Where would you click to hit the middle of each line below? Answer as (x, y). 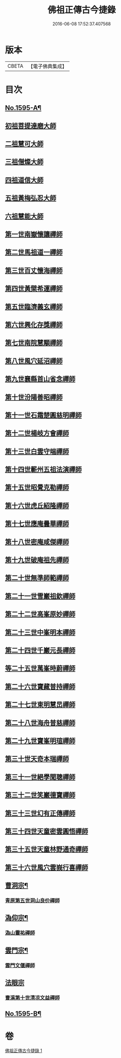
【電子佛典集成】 (47, 66)
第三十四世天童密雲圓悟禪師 (47, 831)
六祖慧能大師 (24, 216)
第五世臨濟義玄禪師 (34, 307)
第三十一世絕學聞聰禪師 (40, 777)
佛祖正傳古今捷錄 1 (24, 1051)
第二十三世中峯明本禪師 (40, 632)
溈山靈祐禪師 (20, 933)
